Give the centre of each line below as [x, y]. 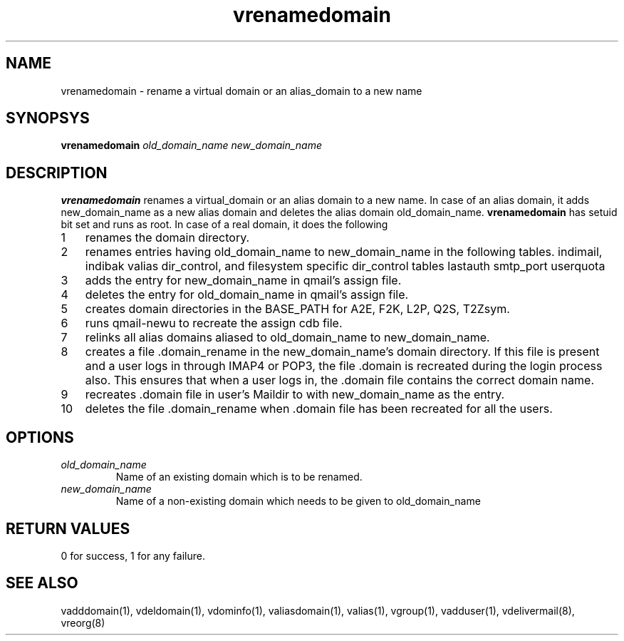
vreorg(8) [83, 622]
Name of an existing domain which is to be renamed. [239, 477]
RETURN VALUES [68, 528]
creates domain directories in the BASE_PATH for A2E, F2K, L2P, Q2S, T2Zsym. [297, 309]
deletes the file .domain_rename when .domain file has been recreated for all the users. [319, 409]
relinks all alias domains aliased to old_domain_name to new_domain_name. [287, 338]
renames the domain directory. [167, 238]
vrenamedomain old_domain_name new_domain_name [191, 145]
